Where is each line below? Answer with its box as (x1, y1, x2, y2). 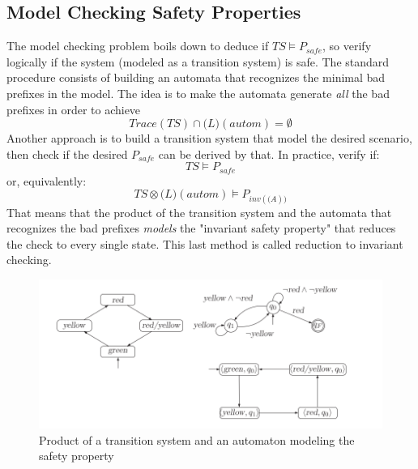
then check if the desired (6, 145, 128, 162)
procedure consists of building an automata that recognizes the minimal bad (6, 69, 386, 86)
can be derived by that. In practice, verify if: (158, 145, 380, 162)
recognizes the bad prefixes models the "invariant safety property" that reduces (6, 220, 396, 237)
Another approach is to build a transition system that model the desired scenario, (6, 130, 412, 147)
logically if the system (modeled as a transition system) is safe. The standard (6, 53, 390, 70)
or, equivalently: (6, 172, 87, 189)
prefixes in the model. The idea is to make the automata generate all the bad (6, 84, 390, 101)
